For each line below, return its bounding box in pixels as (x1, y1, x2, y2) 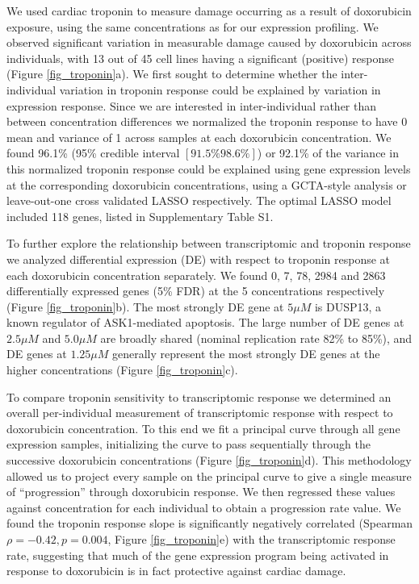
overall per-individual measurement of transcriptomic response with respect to (6, 404, 393, 421)
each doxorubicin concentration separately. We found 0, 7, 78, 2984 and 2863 (6, 266, 386, 283)
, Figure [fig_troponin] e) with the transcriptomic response (107, 531, 396, 547)
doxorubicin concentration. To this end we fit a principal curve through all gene (6, 419, 400, 436)
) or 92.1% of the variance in (257, 144, 399, 161)
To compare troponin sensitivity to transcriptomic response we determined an (6, 388, 392, 405)
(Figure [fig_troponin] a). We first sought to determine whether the (6, 65, 337, 82)
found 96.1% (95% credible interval (6, 144, 180, 161)
